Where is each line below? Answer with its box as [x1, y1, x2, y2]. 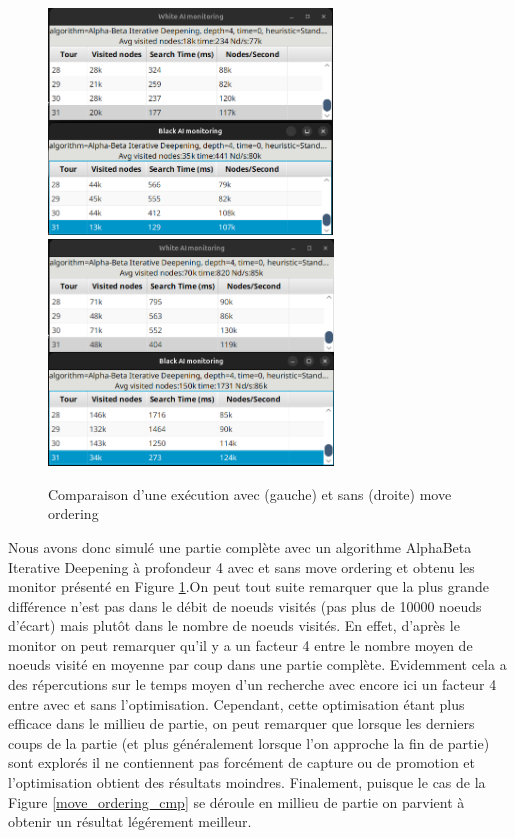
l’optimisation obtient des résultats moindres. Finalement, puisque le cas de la [8, 772, 486, 793]
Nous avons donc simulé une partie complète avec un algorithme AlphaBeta [8, 536, 472, 557]
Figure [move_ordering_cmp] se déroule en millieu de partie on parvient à [8, 791, 465, 812]
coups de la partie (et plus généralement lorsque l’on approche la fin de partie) [8, 732, 490, 753]
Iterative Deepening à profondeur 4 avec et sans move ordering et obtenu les [8, 556, 475, 577]
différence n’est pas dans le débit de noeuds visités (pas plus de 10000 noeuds [8, 595, 482, 616]
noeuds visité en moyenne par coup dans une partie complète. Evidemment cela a [8, 654, 507, 675]
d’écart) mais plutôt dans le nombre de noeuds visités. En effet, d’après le [8, 615, 460, 636]
